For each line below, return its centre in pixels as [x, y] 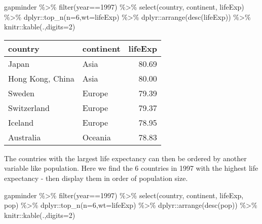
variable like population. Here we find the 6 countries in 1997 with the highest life [131, 168]
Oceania [97, 137]
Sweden [22, 93]
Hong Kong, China [41, 78]
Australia [25, 137]
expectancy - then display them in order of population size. [96, 178]
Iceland [21, 122]
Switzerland [29, 107]
